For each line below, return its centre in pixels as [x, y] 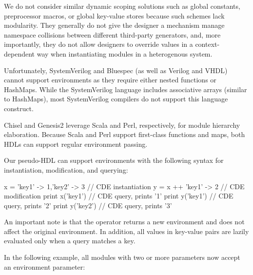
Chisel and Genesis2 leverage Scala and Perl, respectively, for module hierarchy [122, 125]
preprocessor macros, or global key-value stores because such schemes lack [114, 15]
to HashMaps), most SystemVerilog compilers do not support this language [116, 99]
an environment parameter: [45, 266]
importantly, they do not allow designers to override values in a [98, 44]
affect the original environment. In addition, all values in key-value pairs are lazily [126, 231]
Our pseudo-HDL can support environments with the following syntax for [114, 160]
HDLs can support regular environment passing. [76, 144]
